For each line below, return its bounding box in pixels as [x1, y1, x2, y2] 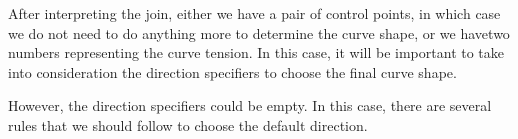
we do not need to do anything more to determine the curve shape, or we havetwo [8, 22, 510, 43]
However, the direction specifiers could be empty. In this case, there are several [8, 95, 492, 116]
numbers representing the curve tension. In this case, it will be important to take [8, 42, 505, 63]
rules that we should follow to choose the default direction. [8, 114, 368, 135]
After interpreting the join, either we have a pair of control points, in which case [8, 3, 501, 23]
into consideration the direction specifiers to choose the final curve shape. [8, 61, 457, 82]
